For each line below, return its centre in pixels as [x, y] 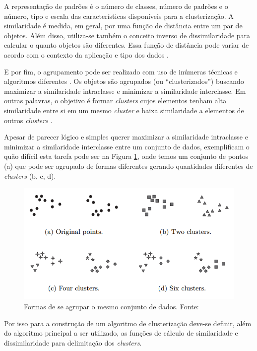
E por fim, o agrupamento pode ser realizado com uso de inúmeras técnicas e [121, 71]
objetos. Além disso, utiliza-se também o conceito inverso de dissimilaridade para [127, 35]
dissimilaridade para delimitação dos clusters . [73, 342]
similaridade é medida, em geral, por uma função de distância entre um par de [123, 26]
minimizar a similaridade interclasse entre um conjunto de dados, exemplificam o [127, 146]
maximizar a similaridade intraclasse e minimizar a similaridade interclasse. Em [125, 91]
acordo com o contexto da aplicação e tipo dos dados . [86, 54]
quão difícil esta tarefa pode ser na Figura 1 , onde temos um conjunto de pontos [126, 156]
